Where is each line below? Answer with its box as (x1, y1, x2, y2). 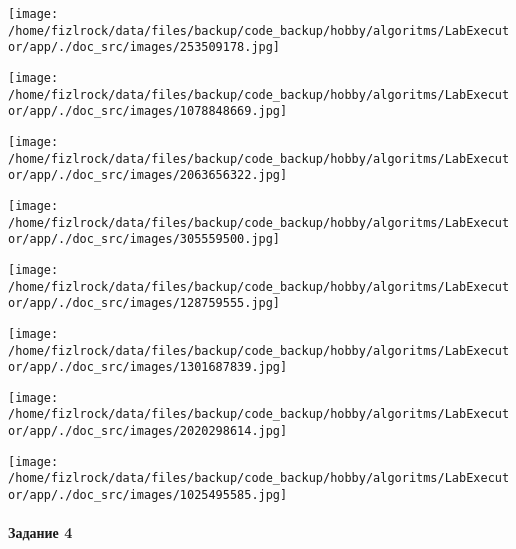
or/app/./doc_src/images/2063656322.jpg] (8, 168, 288, 183)
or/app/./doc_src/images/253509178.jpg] (8, 40, 281, 55)
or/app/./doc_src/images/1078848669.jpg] (8, 104, 288, 119)
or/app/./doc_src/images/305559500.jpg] (8, 232, 281, 247)
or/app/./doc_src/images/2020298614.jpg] (8, 424, 288, 439)
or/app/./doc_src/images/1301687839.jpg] (8, 360, 288, 375)
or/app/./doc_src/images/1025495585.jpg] (8, 488, 288, 503)
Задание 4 (8, 522, 73, 543)
